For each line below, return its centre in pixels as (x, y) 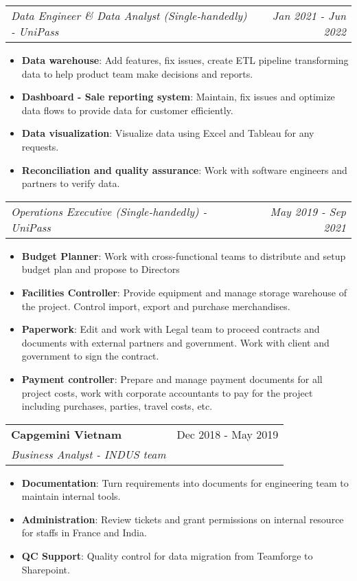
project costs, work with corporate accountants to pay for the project (167, 392)
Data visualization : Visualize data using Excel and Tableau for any (168, 133)
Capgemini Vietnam (67, 434)
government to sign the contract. (90, 356)
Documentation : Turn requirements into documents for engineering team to (185, 482)
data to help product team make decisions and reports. (137, 73)
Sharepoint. (46, 569)
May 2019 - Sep (308, 211)
